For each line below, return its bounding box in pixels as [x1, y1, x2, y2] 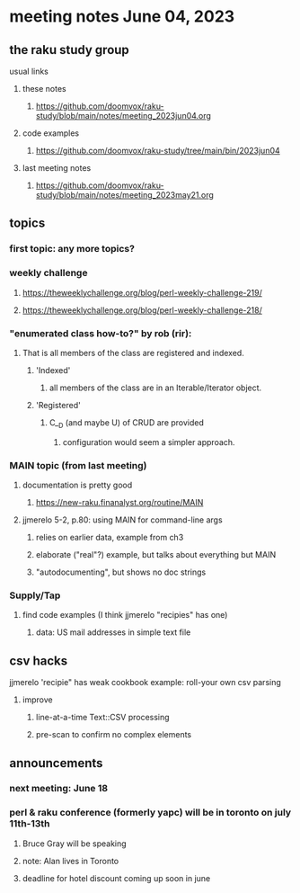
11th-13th [9, 817, 51, 830]
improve [22, 694, 53, 705]
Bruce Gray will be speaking [22, 838, 128, 849]
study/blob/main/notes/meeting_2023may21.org [35, 190, 214, 200]
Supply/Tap [9, 589, 61, 602]
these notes [22, 84, 66, 94]
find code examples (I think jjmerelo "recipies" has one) [22, 610, 228, 621]
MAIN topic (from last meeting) [9, 459, 147, 471]
